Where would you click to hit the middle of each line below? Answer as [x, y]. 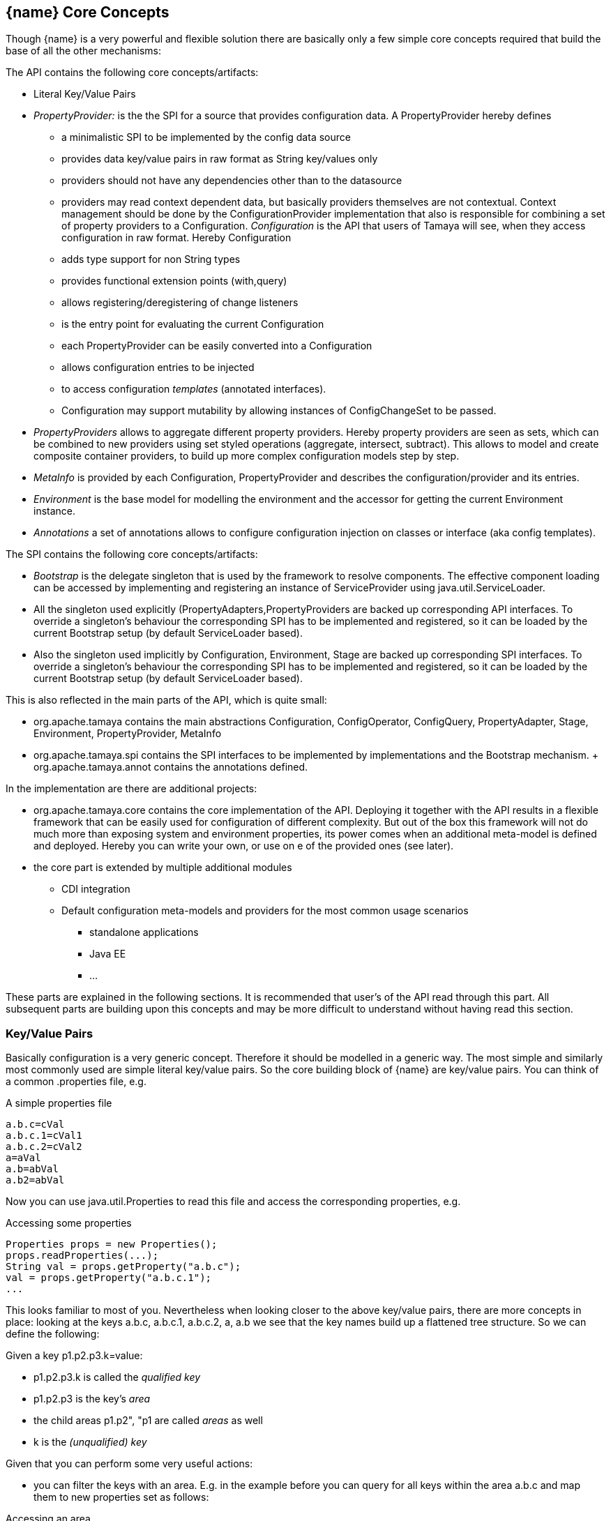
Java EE [108, 954]
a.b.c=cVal [35, 1125]
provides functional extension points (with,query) [174, 281]
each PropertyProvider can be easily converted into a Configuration [217, 346]
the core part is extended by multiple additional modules [163, 868]
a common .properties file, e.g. [76, 1082]
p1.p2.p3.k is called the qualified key [117, 1377]
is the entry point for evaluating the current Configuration [193, 324]
